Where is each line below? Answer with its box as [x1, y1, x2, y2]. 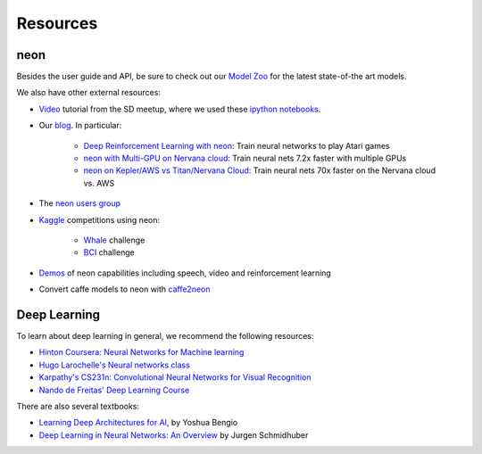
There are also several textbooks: [16, 401, 140, 411]
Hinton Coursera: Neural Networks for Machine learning [38, 347, 245, 358]
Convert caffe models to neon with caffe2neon [38, 284, 211, 294]
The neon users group [38, 198, 120, 209]
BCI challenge [83, 247, 136, 258]
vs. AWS [83, 177, 115, 188]
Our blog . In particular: [38, 120, 122, 131]
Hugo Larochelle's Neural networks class [38, 359, 191, 370]
